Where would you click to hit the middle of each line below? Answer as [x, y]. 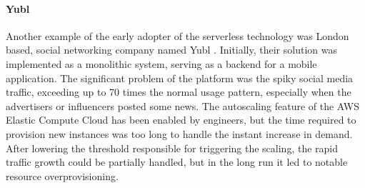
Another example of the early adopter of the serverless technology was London [177, 35]
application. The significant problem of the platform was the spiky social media [180, 78]
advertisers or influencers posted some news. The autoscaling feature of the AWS [182, 105]
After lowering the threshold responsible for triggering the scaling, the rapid [172, 148]
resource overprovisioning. [62, 175]
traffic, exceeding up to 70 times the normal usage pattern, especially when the [179, 92]
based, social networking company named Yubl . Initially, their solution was [171, 50]
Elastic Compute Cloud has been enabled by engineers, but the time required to [181, 120]
